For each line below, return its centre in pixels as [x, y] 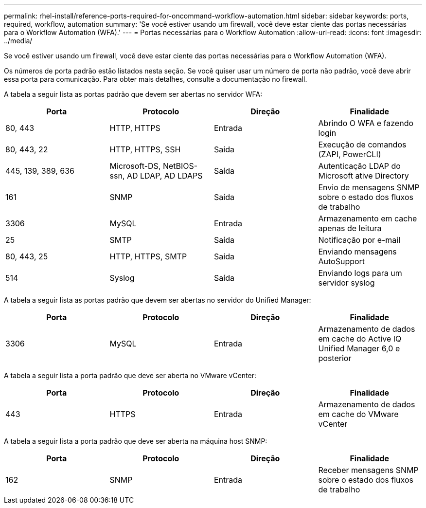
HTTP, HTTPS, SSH [145, 149]
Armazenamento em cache [368, 218]
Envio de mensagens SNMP [369, 187]
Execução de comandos [362, 145]
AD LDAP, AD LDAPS [165, 176]
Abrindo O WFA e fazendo [366, 123]
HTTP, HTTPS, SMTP [148, 256]
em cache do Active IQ [360, 339]
